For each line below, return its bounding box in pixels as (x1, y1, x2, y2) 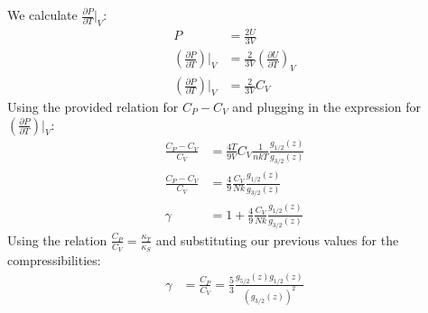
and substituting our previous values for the (155, 230, 399, 249)
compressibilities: (7, 251, 101, 270)
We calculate (7, 5, 78, 23)
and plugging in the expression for (232, 97, 421, 116)
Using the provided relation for (7, 97, 179, 116)
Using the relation (7, 230, 107, 249)
